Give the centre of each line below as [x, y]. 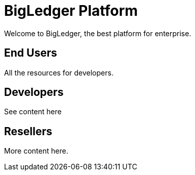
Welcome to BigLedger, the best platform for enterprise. [98, 33]
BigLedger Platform [71, 11]
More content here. [36, 151]
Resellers [28, 131]
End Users [31, 53]
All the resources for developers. [59, 72]
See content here [33, 112]
